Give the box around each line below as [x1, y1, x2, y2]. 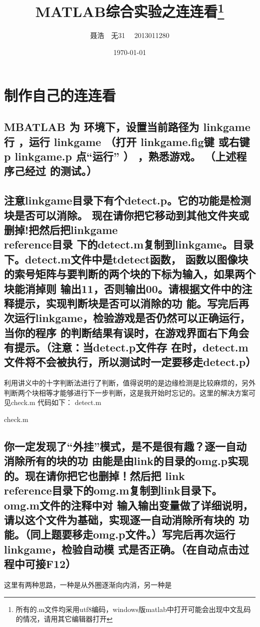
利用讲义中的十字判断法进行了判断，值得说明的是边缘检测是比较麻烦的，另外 [4, 377, 256, 388]
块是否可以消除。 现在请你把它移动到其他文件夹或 [4, 207, 250, 222]
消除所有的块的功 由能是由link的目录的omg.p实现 [4, 453, 249, 468]
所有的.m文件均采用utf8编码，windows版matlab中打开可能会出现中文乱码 [15, 603, 251, 614]
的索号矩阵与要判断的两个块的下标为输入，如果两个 [4, 266, 256, 281]
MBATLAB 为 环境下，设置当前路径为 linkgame [4, 119, 251, 134]
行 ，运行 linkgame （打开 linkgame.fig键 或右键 [4, 133, 250, 149]
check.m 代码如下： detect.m [10, 397, 101, 407]
